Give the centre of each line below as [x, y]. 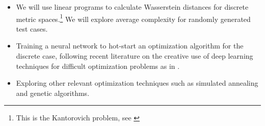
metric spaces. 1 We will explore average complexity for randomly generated [133, 18]
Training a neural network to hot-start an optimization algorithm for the [130, 46]
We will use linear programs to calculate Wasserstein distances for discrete [132, 7]
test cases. [32, 28]
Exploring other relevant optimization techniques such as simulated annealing [137, 83]
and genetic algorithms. [53, 93]
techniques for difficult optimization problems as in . [98, 66]
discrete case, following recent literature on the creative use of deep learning [135, 56]
